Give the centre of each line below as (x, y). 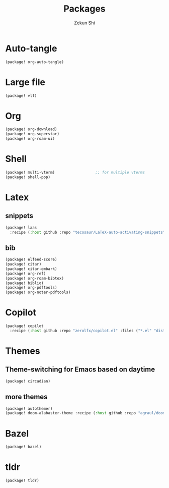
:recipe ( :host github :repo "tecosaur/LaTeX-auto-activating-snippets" (88, 232)
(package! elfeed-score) (31, 260)
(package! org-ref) (26, 274)
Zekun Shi (84, 23)
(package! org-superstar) (32, 134)
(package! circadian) (28, 381)
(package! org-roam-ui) (30, 139)
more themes (26, 397)
